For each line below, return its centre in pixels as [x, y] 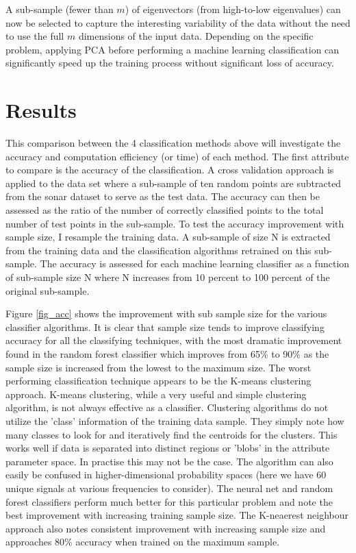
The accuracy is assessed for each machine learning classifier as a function [195, 263]
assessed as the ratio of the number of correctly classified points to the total [165, 210]
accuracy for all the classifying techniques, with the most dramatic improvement [174, 340]
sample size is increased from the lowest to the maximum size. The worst [158, 367]
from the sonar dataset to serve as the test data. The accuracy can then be [163, 196]
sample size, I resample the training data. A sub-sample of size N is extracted [168, 237]
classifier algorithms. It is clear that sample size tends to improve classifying [165, 327]
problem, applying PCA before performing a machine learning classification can [173, 49]
